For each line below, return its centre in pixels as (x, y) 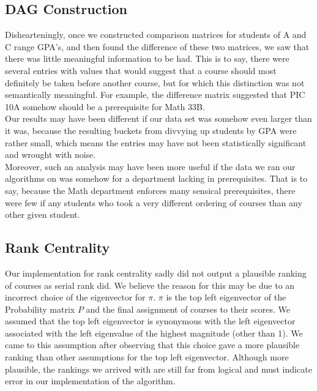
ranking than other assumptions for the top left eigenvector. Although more (147, 357)
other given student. (43, 214)
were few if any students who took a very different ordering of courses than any (154, 202)
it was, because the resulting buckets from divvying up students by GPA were (151, 130)
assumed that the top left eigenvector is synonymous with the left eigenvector (150, 321)
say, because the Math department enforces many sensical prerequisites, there (150, 190)
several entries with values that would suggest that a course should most (141, 70)
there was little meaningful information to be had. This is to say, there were (147, 58)
